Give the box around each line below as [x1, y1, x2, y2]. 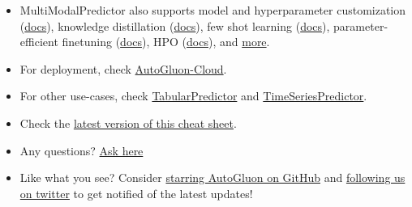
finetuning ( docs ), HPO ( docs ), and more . [62, 33, 270, 50]
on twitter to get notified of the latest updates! [19, 184, 253, 201]
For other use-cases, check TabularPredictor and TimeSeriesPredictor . [19, 87, 367, 104]
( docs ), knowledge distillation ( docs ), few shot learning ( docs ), [19, 17, 330, 34]
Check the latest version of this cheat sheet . [19, 114, 237, 131]
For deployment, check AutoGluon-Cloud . [19, 60, 227, 77]
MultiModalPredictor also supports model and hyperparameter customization [19, 2, 406, 18]
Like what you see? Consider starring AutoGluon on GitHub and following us [19, 169, 406, 186]
